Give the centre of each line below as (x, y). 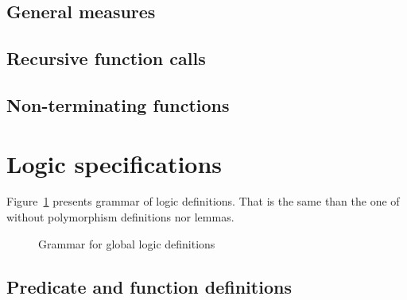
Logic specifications (114, 163)
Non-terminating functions (118, 104)
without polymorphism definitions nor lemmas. (120, 217)
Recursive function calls (106, 58)
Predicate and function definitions (149, 286)
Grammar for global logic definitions (127, 243)
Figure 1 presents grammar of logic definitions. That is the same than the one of (203, 201)
